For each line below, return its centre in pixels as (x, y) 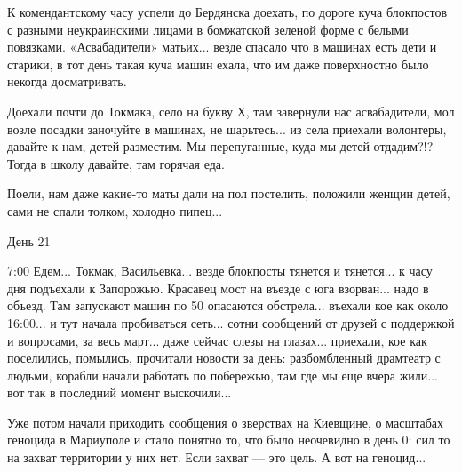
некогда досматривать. (67, 81)
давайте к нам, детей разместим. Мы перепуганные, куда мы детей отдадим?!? (220, 146)
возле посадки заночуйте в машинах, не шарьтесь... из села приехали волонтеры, (227, 128)
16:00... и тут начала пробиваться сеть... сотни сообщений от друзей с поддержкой (231, 322)
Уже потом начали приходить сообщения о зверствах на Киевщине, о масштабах (226, 422)
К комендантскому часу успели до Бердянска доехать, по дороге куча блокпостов (227, 12)
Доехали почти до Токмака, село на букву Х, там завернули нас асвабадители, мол (231, 111)
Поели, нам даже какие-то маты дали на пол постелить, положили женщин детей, (229, 193)
